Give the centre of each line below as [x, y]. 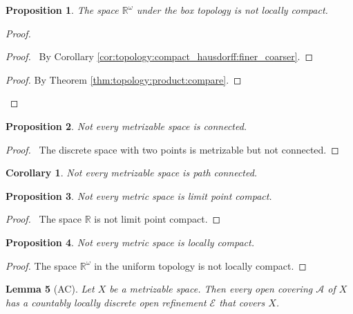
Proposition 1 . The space [62, 10]
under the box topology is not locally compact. [232, 10]
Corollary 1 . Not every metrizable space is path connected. [132, 173]
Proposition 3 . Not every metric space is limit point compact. [139, 195]
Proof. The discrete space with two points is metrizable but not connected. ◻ [172, 149]
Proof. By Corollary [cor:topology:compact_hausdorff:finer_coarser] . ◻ [160, 56]
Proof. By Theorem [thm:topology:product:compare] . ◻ [124, 79]
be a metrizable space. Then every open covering [211, 289]
